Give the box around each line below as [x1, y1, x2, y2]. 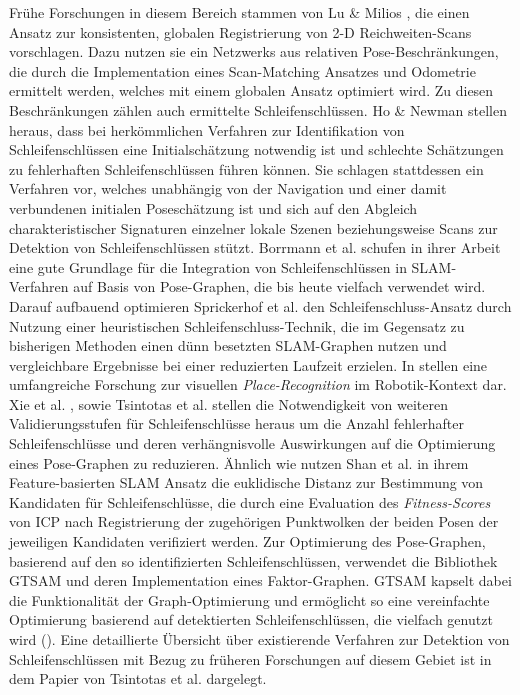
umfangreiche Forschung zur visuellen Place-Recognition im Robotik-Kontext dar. [9, 374, 507, 395]
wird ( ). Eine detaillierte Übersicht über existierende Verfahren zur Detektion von [9, 629, 510, 649]
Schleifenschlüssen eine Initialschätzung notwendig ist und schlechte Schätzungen [9, 139, 504, 160]
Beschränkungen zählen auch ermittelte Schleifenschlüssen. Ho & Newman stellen [9, 99, 508, 120]
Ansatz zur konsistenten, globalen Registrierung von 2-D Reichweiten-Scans [9, 21, 472, 42]
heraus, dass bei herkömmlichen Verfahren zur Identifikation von [9, 119, 405, 140]
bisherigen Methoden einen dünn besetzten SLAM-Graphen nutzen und [9, 335, 447, 356]
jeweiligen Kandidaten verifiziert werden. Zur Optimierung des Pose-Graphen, [9, 531, 486, 552]
